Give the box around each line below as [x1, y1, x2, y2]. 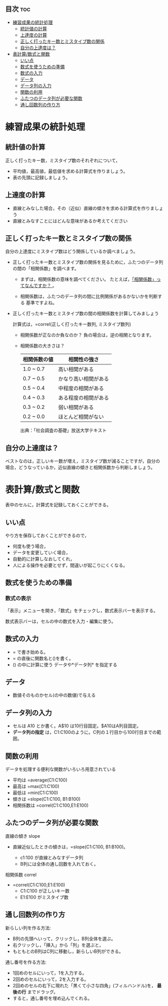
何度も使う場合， [12, 543, 49, 549]
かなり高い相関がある [58, 376, 109, 383]
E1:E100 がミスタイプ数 [20, 894, 69, 900]
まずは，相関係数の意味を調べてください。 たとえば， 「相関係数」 [20, 276, 157, 282]
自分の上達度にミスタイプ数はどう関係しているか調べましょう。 [5, 248, 138, 254]
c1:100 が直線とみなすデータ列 [20, 854, 83, 861]
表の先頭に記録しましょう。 [12, 174, 70, 180]
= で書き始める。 [12, 649, 48, 655]
